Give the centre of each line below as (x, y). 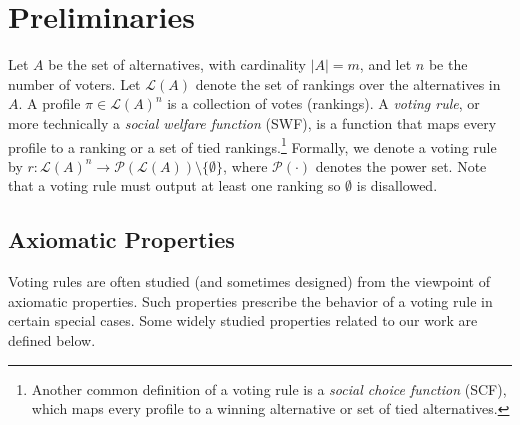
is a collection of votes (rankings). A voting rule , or (323, 103)
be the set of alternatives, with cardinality (177, 64)
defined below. (52, 339)
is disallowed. (397, 185)
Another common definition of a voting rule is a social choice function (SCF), (269, 388)
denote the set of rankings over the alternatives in (348, 83)
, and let (385, 64)
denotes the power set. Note (401, 165)
